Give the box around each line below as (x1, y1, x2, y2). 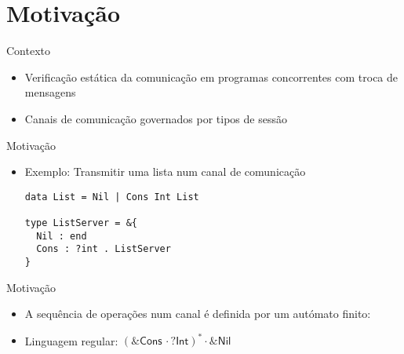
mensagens (24, 84, 76, 100)
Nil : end (36, 230, 87, 242)
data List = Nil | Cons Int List (24, 191, 199, 203)
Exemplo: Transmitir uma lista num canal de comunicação (24, 163, 306, 180)
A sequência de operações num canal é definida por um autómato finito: (24, 305, 371, 322)
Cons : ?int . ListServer (36, 243, 171, 255)
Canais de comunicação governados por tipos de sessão (24, 110, 287, 126)
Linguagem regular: (24, 332, 118, 349)
